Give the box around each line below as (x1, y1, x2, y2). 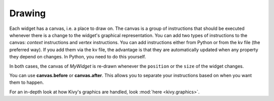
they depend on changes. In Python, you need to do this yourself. (9, 54, 146, 60)
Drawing (9, 8, 46, 19)
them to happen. (9, 79, 44, 86)
